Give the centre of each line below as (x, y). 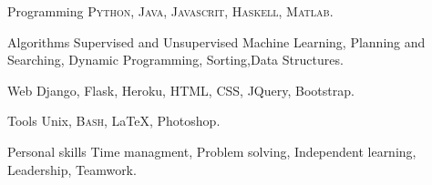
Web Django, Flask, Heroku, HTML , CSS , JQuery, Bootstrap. (181, 90)
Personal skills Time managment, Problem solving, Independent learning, (212, 151)
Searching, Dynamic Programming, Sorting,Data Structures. (175, 60)
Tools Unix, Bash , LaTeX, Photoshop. (114, 121)
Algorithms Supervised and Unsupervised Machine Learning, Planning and (216, 41)
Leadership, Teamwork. (72, 169)
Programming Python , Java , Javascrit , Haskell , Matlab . (170, 11)
